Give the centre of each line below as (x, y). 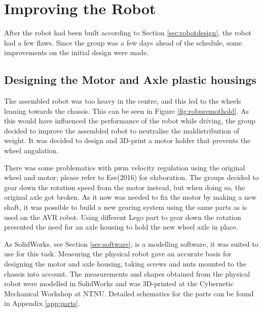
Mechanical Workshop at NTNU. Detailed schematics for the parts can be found (129, 293)
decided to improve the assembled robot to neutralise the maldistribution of (122, 130)
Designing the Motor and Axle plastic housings (130, 80)
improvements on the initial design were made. (77, 52)
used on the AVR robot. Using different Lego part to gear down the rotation (123, 217)
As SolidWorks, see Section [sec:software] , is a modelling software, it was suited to (131, 243)
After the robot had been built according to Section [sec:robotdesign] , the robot (128, 33)
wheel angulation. (31, 150)
